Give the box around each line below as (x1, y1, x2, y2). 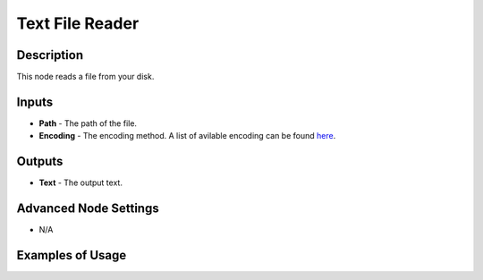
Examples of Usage (16, 247, 127, 263)
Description (16, 47, 84, 63)
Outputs (16, 154, 64, 169)
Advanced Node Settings (16, 201, 160, 216)
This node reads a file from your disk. (16, 72, 155, 82)
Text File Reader (16, 13, 140, 33)
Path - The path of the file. (38, 117, 138, 129)
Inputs (16, 94, 54, 109)
